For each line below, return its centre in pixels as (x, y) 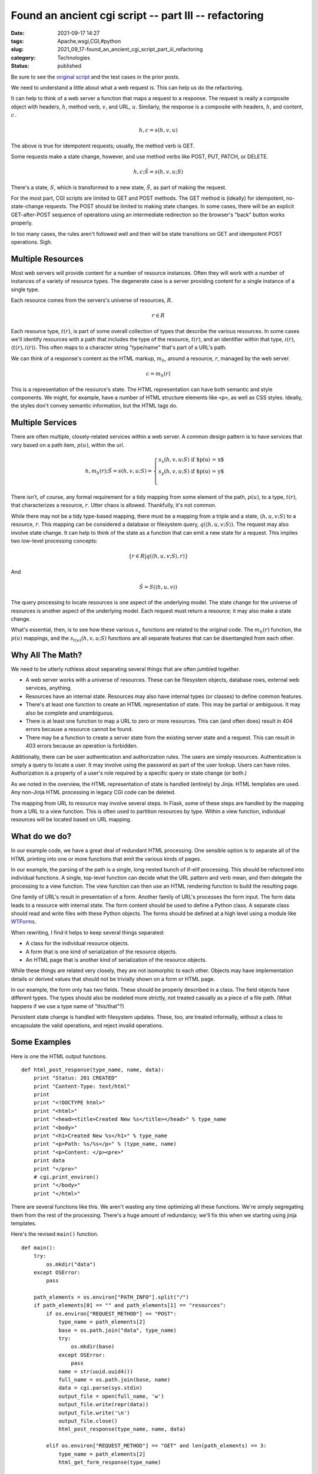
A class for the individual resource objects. (77, 943)
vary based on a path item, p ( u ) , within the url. (68, 445)
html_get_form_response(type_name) (110, 1462)
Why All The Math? (47, 655)
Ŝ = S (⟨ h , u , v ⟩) (158, 587)
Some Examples (41, 1042)
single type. (25, 289)
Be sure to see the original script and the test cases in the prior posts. (95, 77)
